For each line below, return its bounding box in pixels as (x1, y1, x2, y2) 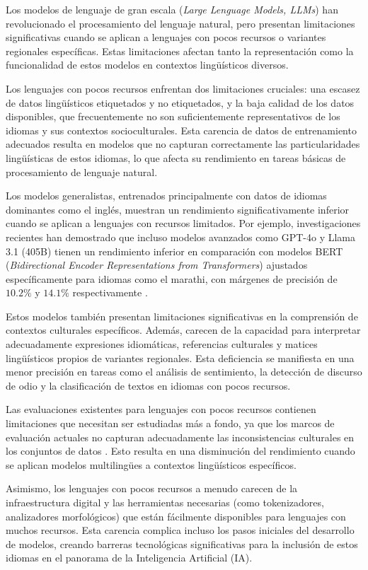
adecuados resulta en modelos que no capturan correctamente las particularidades (6, 136, 360, 151)
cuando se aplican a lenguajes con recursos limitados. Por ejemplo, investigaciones (6, 216, 361, 231)
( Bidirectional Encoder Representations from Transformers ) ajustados (6, 257, 308, 272)
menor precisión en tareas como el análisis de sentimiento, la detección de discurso (6, 364, 362, 379)
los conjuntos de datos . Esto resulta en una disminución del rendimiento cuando (6, 443, 355, 458)
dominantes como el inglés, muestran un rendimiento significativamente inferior (6, 202, 350, 216)
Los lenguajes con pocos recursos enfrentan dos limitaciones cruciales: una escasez (6, 81, 360, 95)
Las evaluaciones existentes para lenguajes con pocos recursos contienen (6, 402, 316, 417)
